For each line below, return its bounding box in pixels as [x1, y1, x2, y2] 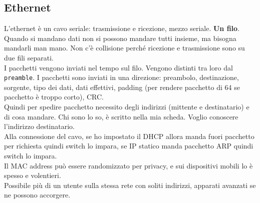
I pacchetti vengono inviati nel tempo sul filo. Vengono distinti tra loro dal [4, 62, 233, 72]
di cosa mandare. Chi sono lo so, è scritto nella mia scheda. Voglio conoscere [4, 111, 238, 121]
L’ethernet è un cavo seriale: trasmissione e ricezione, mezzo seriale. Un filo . [4, 23, 240, 33]
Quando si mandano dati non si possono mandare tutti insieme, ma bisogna [4, 32, 236, 43]
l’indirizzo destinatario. [4, 121, 75, 131]
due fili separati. [4, 52, 54, 62]
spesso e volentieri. [4, 170, 61, 180]
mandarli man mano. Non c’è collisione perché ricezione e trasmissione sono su [4, 42, 245, 53]
